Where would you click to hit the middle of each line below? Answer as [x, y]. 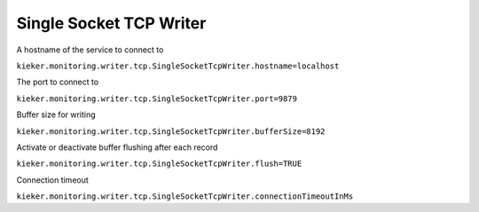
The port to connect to [58, 82]
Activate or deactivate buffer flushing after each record [117, 147]
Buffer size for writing [56, 114]
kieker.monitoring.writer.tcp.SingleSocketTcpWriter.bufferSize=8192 [171, 131]
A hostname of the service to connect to [90, 50]
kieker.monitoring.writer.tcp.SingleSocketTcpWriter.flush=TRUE [159, 164]
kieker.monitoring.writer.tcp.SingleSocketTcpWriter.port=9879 [157, 98]
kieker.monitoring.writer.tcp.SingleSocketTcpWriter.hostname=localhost [178, 66]
